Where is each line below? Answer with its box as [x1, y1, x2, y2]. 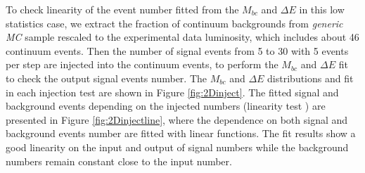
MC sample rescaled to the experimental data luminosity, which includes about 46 [6, 30, 359, 44]
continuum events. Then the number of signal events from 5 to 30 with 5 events [6, 43, 349, 58]
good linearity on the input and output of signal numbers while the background [6, 139, 349, 154]
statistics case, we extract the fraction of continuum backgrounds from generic [6, 15, 343, 30]
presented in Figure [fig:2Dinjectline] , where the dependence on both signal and [6, 112, 348, 127]
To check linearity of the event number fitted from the [6, 2, 239, 16]
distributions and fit [267, 70, 354, 85]
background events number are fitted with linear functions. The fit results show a [6, 126, 356, 141]
